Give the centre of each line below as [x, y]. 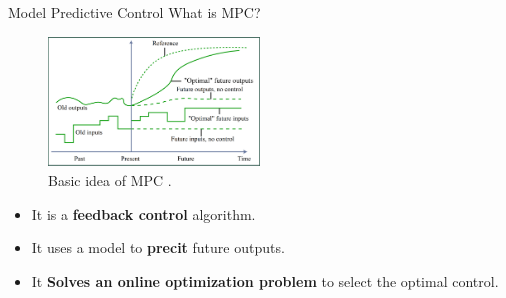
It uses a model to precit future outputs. [158, 247]
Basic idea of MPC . [110, 179]
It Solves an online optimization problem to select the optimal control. [265, 280]
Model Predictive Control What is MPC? [134, 12]
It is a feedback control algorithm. [143, 213]
